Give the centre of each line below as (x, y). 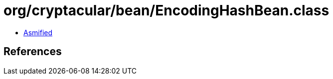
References (33, 52)
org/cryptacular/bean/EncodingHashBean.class (166, 10)
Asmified (38, 32)
